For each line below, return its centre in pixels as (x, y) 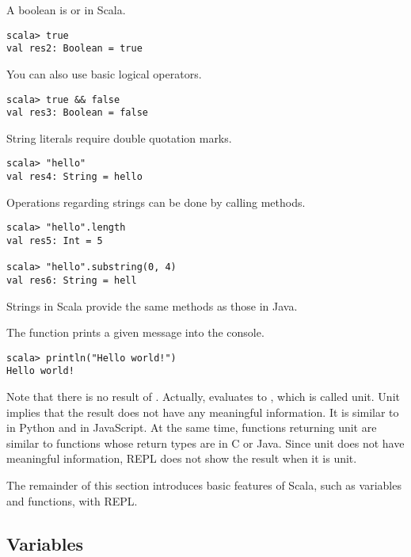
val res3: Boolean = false (77, 113)
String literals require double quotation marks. (119, 137)
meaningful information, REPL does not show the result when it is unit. (182, 458)
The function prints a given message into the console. (135, 332)
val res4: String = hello (74, 177)
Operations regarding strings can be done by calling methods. (156, 202)
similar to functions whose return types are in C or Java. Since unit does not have (205, 443)
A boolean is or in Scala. (66, 10)
